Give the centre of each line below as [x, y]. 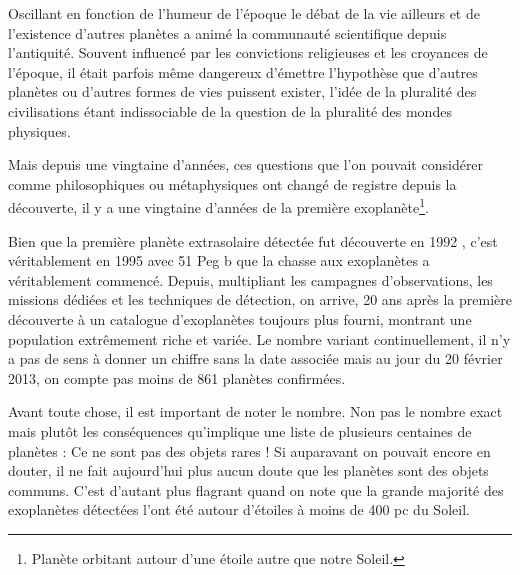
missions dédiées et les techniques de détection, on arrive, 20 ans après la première [260, 299]
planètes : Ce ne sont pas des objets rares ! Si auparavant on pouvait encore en [249, 450]
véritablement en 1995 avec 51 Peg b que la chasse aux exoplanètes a [219, 260]
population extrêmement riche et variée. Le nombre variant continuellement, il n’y [259, 338]
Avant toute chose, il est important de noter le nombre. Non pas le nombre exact [255, 411]
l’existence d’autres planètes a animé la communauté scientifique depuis [227, 32]
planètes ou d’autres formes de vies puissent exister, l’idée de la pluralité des [242, 91]
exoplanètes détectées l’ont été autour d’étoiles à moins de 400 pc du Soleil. [239, 509]
